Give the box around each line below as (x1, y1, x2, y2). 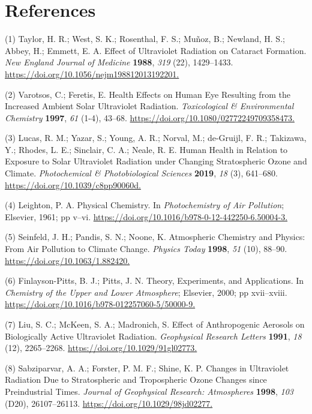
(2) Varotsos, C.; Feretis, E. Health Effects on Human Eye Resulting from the (5, 88, 290, 100)
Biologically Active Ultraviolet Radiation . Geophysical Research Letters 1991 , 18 (5, 329, 302, 342)
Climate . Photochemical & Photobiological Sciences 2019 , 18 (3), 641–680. (5, 167, 278, 179)
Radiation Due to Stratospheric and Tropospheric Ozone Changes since (5, 373, 267, 386)
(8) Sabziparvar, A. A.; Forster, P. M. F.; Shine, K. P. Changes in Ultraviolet (5, 361, 289, 374)
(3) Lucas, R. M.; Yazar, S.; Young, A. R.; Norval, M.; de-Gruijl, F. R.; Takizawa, (5, 131, 307, 144)
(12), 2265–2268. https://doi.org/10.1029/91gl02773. (5, 341, 197, 354)
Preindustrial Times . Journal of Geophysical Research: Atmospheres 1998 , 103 (5, 385, 294, 397)
